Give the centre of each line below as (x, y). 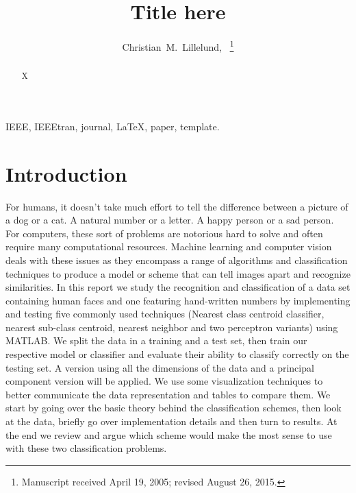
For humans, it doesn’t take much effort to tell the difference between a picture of (177, 206)
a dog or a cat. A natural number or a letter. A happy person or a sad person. (170, 220)
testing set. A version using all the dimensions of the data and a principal (160, 367)
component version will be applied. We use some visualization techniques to (164, 381)
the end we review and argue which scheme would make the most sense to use (169, 434)
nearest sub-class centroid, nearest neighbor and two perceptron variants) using (172, 327)
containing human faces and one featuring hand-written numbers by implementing (178, 300)
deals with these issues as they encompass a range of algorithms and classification (177, 260)
